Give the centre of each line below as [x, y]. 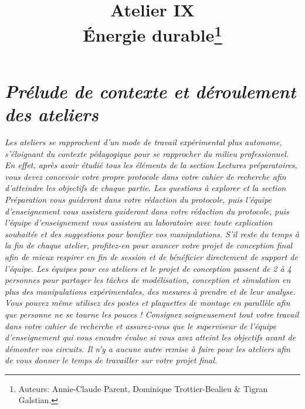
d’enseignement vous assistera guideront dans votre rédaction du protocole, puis [147, 211]
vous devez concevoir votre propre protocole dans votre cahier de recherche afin [145, 176]
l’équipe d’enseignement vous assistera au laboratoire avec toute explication [139, 222]
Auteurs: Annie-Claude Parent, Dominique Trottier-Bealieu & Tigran [143, 388]
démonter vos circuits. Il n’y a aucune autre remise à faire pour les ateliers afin [148, 348]
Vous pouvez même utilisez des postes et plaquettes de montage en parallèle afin [148, 303]
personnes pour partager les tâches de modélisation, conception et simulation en [148, 280]
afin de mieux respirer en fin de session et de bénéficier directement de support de [151, 256]
